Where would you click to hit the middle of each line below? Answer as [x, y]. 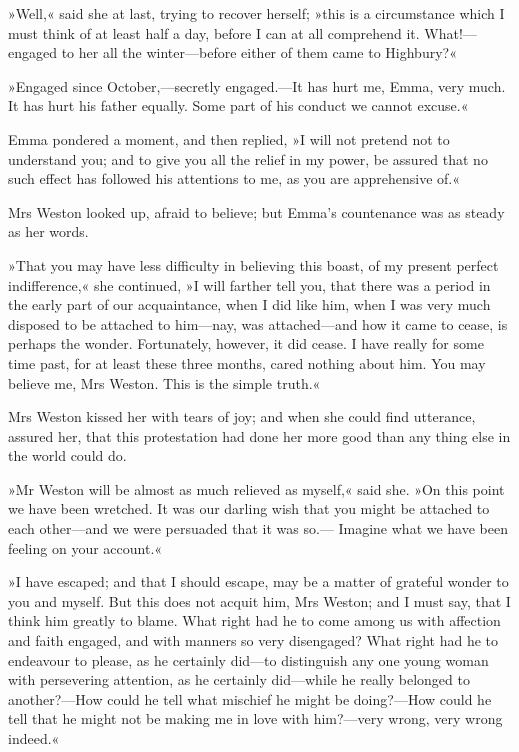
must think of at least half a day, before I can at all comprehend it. [214, 32]
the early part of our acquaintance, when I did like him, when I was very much [249, 304]
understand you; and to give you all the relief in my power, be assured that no [248, 158]
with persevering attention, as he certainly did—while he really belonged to [239, 679]
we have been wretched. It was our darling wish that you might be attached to [249, 508]
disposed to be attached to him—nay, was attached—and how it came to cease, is [258, 323]
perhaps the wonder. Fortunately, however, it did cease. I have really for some [246, 343]
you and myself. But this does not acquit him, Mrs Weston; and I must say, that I [259, 600]
